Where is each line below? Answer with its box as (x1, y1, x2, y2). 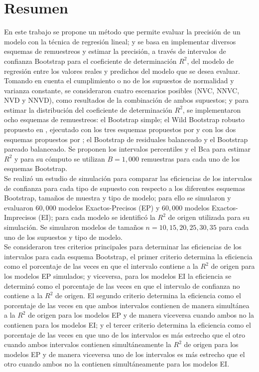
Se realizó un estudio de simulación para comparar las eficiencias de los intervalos (4, 173, 253, 184)
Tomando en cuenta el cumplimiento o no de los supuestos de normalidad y (4, 75, 234, 86)
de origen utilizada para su (168, 212, 250, 222)
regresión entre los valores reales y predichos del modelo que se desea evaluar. (4, 65, 241, 76)
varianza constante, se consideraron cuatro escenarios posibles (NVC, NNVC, (4, 85, 240, 95)
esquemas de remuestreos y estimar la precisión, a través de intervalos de (4, 46, 226, 56)
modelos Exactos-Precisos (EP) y (58, 202, 160, 212)
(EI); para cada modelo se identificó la (38, 212, 155, 222)
